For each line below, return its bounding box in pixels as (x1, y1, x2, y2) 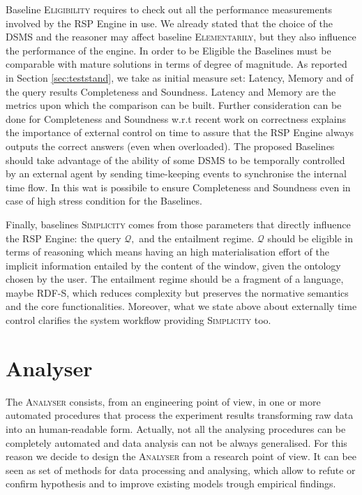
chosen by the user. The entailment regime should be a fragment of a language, (6, 272, 344, 286)
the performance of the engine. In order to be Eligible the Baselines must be (6, 43, 331, 57)
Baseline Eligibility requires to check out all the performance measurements (6, 2, 333, 16)
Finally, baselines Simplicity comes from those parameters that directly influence (6, 216, 351, 231)
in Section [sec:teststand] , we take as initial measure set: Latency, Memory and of (6, 70, 354, 84)
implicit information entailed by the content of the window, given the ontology (6, 258, 341, 272)
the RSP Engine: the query (6, 230, 121, 245)
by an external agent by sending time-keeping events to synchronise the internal (6, 166, 347, 181)
